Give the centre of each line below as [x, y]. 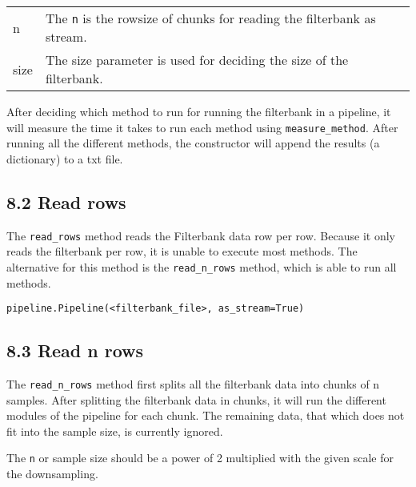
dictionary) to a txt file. [65, 158]
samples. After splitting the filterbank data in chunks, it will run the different [196, 399]
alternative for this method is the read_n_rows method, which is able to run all [202, 266]
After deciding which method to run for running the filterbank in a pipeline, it [199, 111]
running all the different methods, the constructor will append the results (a [193, 143]
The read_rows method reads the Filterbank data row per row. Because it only [201, 235]
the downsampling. [52, 474]
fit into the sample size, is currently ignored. [115, 431]
